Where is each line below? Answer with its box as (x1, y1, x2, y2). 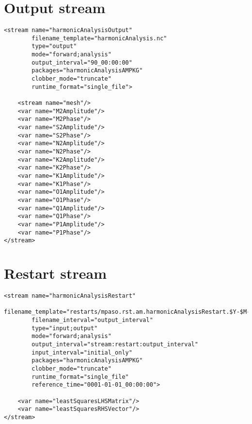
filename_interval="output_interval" (31, 316, 153, 323)
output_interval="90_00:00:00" (31, 59, 132, 66)
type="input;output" (31, 324, 98, 332)
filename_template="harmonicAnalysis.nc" (31, 34, 167, 42)
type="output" (31, 43, 77, 50)
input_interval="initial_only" (31, 349, 132, 356)
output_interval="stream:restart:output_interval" (31, 340, 198, 348)
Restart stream (4, 263, 107, 283)
